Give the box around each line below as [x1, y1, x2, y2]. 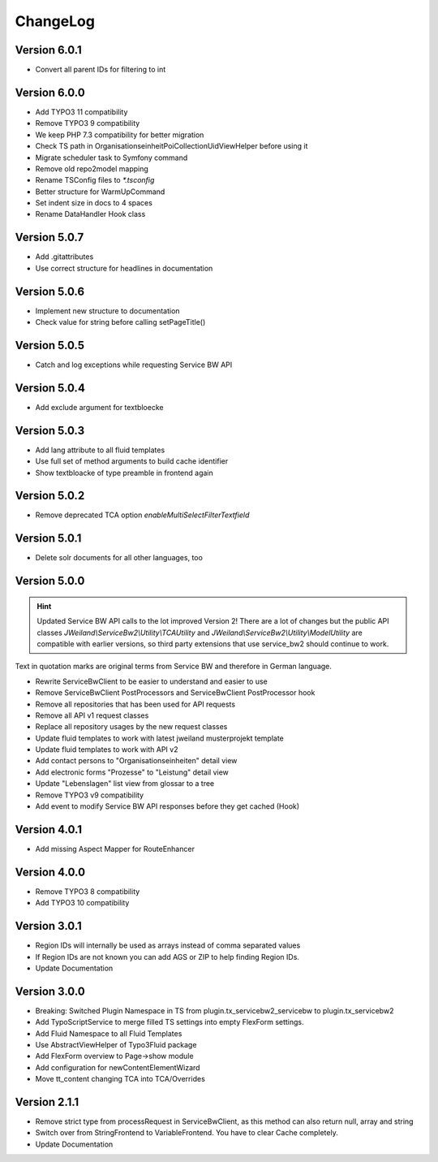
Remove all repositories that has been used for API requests [35, 699, 235, 709]
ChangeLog [15, 12, 95, 30]
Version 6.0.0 [15, 85, 85, 99]
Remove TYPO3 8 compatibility [35, 886, 140, 896]
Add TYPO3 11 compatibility [35, 106, 128, 117]
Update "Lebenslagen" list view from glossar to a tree [35, 779, 215, 788]
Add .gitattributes [35, 252, 94, 261]
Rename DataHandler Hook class [35, 210, 146, 219]
